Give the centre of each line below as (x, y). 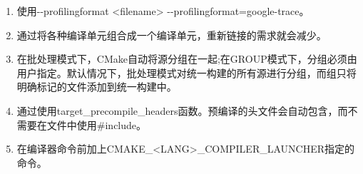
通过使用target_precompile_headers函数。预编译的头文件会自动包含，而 (182, 110)
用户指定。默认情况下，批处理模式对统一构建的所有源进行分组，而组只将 (186, 72)
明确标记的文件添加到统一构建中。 (97, 87)
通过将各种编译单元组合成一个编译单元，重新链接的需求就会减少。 (172, 35)
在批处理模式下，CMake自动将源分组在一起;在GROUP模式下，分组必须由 (187, 59)
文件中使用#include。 (97, 124)
